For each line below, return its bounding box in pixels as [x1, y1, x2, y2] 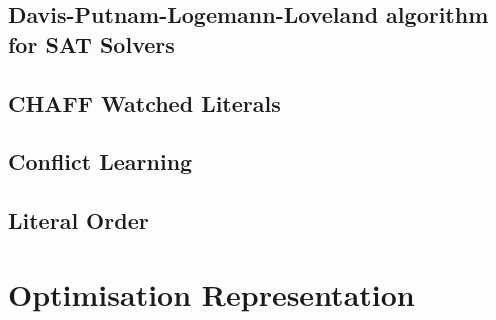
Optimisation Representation [8, 273, 415, 314]
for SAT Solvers [8, 28, 175, 59]
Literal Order [8, 205, 149, 236]
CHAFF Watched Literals [8, 87, 281, 118]
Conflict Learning [8, 146, 193, 177]
